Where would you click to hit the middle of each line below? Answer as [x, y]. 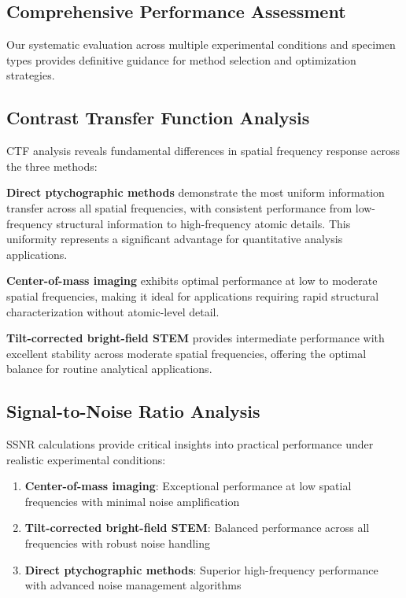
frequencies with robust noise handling [118, 543]
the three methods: [52, 166]
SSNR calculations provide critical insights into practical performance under [190, 444]
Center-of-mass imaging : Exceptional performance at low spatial [188, 486]
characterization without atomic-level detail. [113, 311]
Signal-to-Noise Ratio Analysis [133, 411]
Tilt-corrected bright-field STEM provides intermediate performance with [196, 338]
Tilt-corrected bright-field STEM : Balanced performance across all [197, 528]
